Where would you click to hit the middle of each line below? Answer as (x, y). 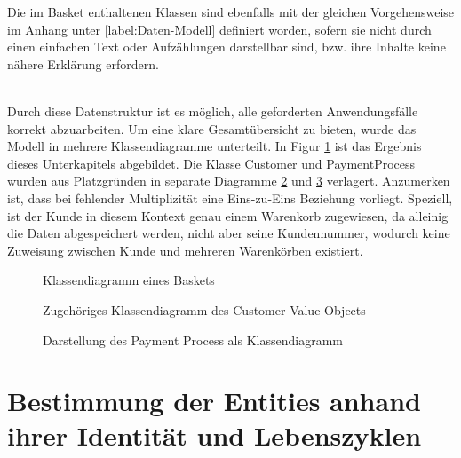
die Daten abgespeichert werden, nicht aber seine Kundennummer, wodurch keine (229, 233)
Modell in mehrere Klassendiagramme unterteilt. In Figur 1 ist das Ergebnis (215, 146)
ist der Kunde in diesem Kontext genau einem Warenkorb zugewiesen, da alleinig (228, 215)
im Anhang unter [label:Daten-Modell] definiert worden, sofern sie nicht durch (219, 29)
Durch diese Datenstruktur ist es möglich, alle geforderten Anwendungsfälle (213, 111)
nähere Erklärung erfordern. (83, 63)
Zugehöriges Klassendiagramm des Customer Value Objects (204, 309)
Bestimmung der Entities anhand (214, 401)
